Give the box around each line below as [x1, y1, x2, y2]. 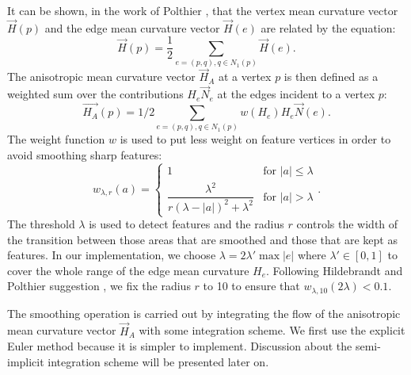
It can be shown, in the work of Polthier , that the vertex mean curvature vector [7, 2, 398, 18]
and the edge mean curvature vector [44, 19, 220, 36]
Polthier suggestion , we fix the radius [7, 277, 191, 294]
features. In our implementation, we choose [7, 247, 216, 263]
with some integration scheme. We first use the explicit [139, 322, 405, 339]
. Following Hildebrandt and [266, 262, 403, 278]
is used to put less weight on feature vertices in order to [120, 131, 391, 147]
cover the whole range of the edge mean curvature [7, 262, 249, 278]
